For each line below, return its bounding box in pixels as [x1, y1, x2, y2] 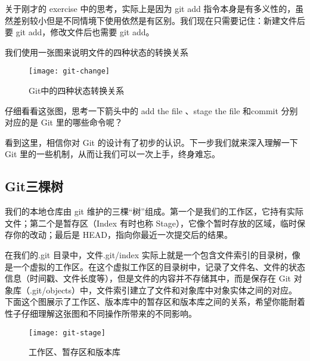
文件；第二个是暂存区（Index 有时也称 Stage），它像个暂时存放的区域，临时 [5, 216, 297, 229]
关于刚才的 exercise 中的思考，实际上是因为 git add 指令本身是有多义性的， [5, 2, 296, 14]
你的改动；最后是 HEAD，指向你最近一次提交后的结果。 [13, 228, 232, 241]
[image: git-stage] [29, 328, 106, 337]
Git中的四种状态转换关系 [29, 84, 125, 97]
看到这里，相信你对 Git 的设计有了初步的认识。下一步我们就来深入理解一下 [5, 136, 298, 148]
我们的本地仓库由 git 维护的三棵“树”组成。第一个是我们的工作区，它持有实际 [5, 205, 303, 218]
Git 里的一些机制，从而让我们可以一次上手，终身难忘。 [5, 148, 220, 160]
